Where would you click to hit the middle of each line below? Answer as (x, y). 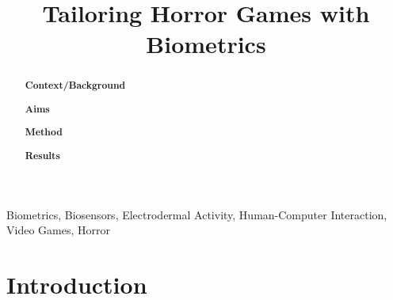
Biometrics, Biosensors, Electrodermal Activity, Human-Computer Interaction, (197, 214)
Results (42, 156)
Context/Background (75, 85)
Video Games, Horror (58, 230)
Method (44, 132)
